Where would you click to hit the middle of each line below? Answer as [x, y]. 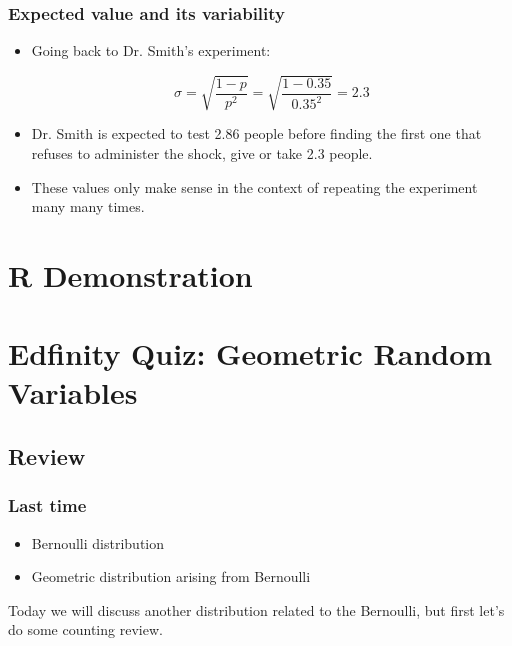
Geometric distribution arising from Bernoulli [171, 576]
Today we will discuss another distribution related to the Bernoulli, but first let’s [256, 609]
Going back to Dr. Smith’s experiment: [151, 50]
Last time [47, 505]
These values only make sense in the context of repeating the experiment [254, 186]
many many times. [88, 206]
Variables [73, 392]
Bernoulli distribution [98, 542]
